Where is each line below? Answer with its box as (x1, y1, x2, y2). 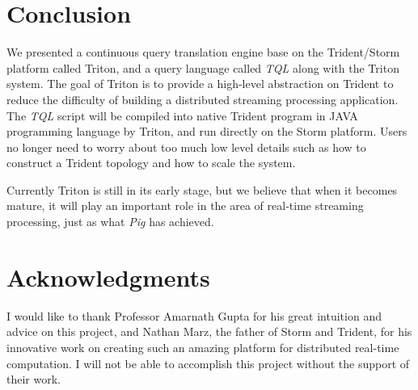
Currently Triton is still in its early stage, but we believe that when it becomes (6, 181, 398, 198)
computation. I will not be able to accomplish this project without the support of (6, 354, 410, 371)
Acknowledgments (6, 260, 210, 293)
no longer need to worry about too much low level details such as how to (6, 138, 366, 155)
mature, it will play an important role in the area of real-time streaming (6, 197, 364, 214)
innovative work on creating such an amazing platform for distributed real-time (6, 338, 399, 355)
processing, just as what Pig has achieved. (6, 213, 214, 230)
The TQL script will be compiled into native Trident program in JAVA (6, 107, 358, 124)
